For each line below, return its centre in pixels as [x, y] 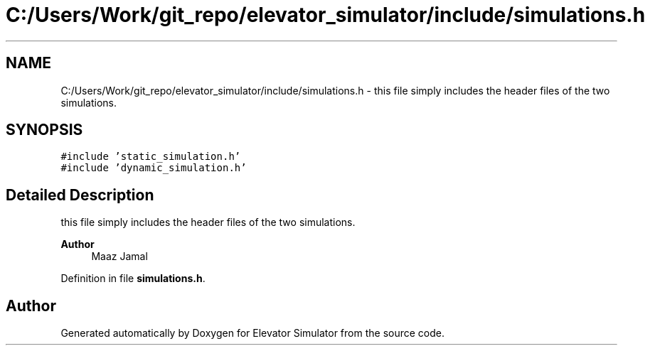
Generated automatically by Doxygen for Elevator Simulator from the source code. [253, 333]
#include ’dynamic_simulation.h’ [154, 168]
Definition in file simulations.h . [133, 279]
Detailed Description [80, 195]
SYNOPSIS [44, 130]
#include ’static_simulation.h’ [151, 157]
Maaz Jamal [119, 256]
